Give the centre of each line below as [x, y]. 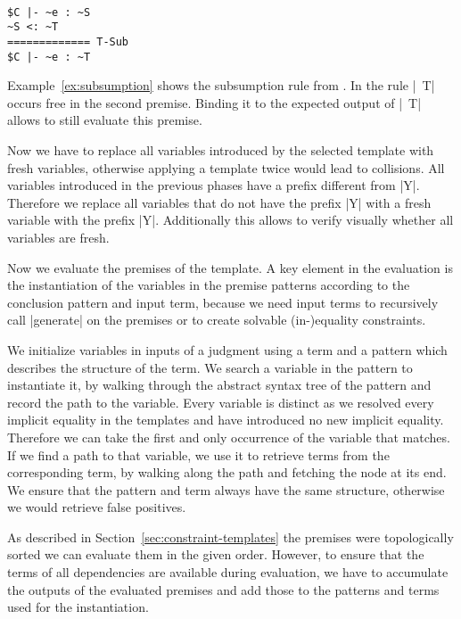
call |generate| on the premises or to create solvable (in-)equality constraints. [217, 320]
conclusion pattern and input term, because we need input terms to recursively [223, 302]
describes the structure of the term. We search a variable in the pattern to [210, 367]
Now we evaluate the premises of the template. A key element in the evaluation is [230, 267]
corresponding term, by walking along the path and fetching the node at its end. [227, 472]
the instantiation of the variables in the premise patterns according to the [209, 285]
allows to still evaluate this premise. [105, 120]
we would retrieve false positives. [97, 507]
